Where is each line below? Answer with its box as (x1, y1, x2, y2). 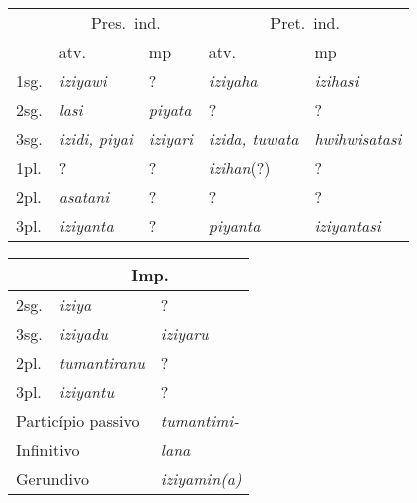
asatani (58, 185, 110, 208)
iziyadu (58, 322, 108, 345)
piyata (148, 98, 192, 121)
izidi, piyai (58, 127, 133, 150)
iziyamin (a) (160, 467, 242, 490)
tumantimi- (160, 409, 239, 432)
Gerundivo (16, 467, 90, 490)
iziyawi (58, 69, 107, 92)
